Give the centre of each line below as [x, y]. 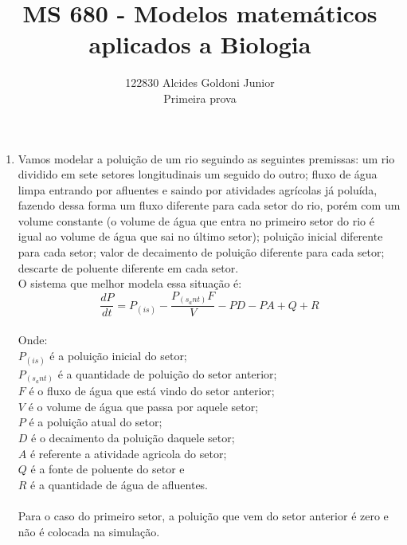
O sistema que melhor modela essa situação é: [130, 283]
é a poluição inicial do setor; [118, 355]
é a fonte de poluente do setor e [108, 469]
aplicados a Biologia [200, 44]
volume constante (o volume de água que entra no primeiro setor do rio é [196, 220]
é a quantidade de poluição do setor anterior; [167, 373]
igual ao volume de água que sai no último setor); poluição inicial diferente [200, 236]
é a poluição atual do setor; [96, 422]
